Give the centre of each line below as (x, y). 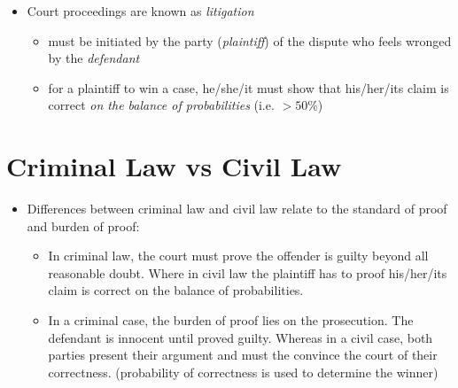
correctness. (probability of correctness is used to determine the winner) (243, 372)
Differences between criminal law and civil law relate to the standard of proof (237, 209)
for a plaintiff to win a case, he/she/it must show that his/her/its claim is (248, 87)
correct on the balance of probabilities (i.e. (161, 105)
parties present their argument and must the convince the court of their (243, 355)
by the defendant (94, 58)
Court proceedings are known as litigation (140, 11)
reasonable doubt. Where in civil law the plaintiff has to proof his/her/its (248, 272)
